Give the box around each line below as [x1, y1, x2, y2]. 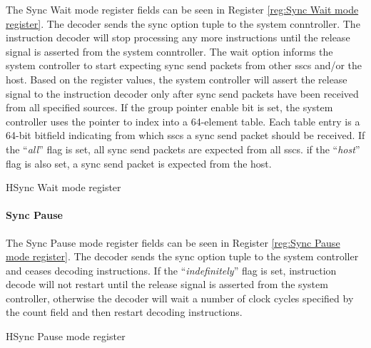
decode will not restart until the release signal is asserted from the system [6, 277, 328, 292]
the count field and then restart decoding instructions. [6, 304, 243, 319]
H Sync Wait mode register [6, 180, 121, 195]
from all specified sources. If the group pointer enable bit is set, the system [6, 100, 333, 115]
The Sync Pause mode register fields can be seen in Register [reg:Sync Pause [6, 235, 340, 250]
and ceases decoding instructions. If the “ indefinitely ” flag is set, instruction [6, 262, 337, 277]
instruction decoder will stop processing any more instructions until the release [6, 30, 350, 45]
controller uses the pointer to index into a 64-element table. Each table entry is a [6, 113, 360, 128]
